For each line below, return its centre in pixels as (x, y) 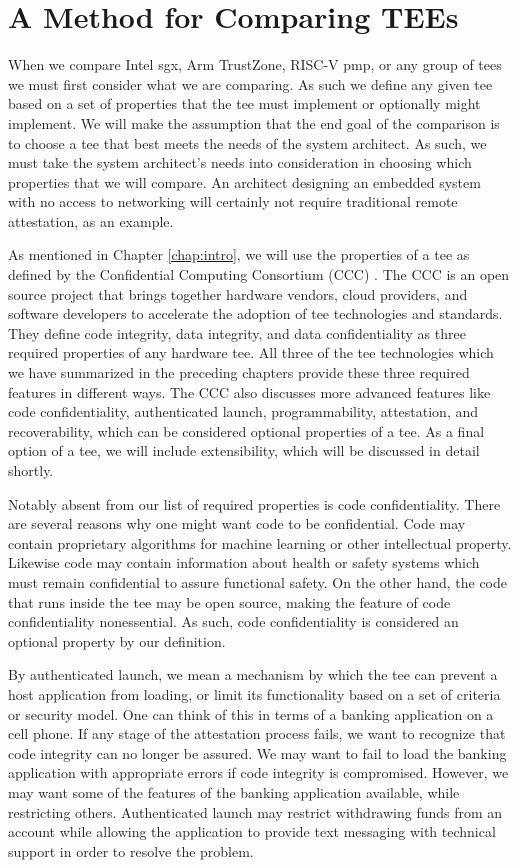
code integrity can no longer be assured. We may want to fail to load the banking (257, 752)
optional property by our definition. (117, 640)
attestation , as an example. (91, 220)
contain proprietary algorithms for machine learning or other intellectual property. (260, 542)
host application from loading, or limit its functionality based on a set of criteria (254, 693)
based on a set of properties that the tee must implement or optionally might (244, 103)
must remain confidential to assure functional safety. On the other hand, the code (257, 581)
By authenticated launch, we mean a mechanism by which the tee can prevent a (253, 674)
